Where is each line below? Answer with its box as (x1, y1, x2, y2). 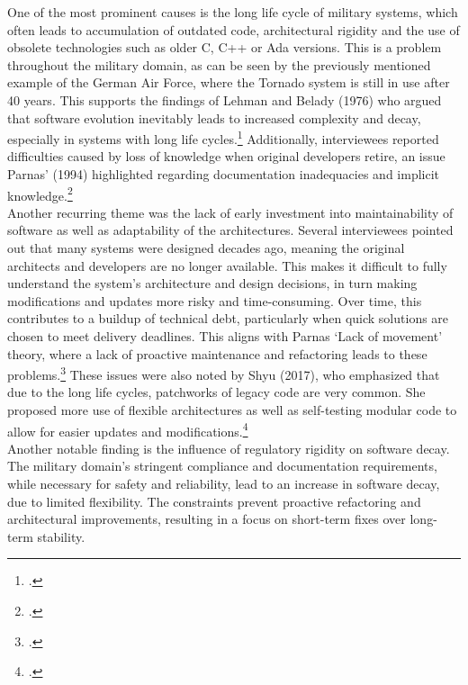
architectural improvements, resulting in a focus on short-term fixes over (7, 509, 406, 528)
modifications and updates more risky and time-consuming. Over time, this (7, 291, 422, 310)
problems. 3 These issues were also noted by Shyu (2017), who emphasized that (7, 363, 440, 383)
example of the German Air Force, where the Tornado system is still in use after (7, 73, 450, 92)
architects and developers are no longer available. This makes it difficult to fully (7, 256, 447, 275)
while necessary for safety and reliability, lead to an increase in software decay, (7, 474, 440, 493)
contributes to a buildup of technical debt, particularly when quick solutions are (7, 309, 449, 328)
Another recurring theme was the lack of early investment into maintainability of (7, 203, 454, 221)
